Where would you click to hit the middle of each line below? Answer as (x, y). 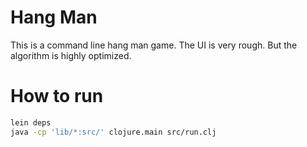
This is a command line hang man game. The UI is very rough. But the (154, 45)
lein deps (31, 122)
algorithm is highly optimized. (71, 55)
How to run (57, 96)
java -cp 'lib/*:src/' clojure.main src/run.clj (113, 132)
